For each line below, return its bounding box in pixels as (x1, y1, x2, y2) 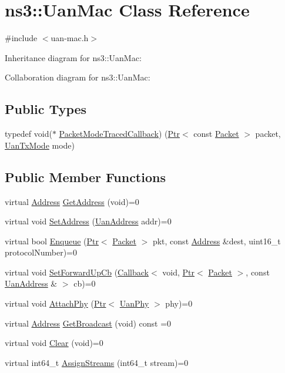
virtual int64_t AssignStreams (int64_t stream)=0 (5, 356, 189, 368)
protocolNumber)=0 (5, 246, 77, 258)
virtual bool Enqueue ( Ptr (5, 234, 99, 247)
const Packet (193, 127, 239, 140)
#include (5, 32, 38, 44)
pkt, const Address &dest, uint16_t (152, 234, 281, 247)
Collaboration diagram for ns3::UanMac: (5, 71, 150, 83)
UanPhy (119, 297, 149, 310)
